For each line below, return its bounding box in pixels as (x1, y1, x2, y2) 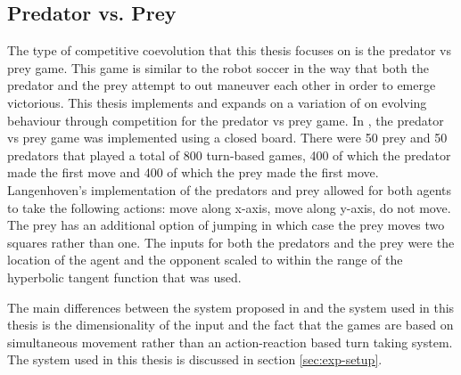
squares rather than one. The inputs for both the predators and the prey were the (7, 232, 455, 251)
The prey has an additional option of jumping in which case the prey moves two (7, 216, 445, 234)
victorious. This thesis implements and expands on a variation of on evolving (7, 93, 427, 111)
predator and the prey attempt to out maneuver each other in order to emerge (7, 76, 436, 94)
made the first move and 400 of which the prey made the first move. (7, 163, 379, 182)
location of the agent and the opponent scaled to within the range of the (7, 250, 403, 269)
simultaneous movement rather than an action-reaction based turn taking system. (7, 332, 453, 351)
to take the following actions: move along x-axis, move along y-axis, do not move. (7, 198, 451, 216)
